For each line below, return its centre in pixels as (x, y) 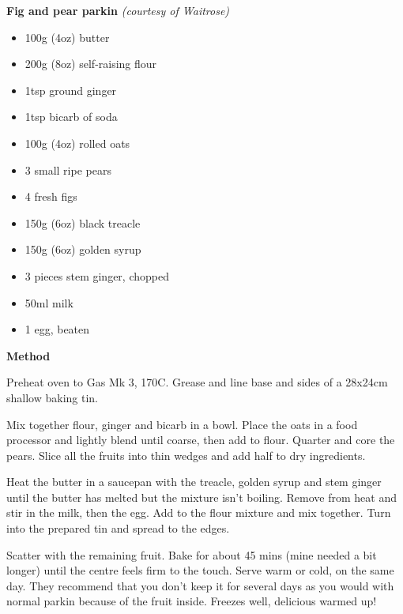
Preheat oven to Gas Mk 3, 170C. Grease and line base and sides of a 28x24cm (197, 382)
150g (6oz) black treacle (83, 222)
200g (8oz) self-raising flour (91, 64)
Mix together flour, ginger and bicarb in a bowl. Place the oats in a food (182, 424)
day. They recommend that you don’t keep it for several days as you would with (200, 585)
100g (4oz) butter (67, 37)
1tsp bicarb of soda (71, 117)
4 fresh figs (51, 196)
